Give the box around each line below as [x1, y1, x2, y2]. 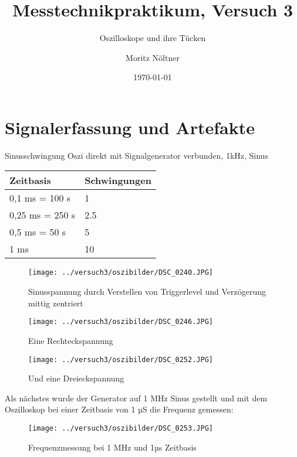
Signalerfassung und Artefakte [5, 115, 255, 139]
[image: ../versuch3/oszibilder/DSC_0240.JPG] [28, 268, 213, 277]
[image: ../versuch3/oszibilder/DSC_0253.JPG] [28, 424, 213, 432]
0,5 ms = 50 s [9, 225, 66, 239]
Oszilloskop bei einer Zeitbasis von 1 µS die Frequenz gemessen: [5, 403, 234, 415]
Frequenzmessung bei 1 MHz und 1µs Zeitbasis [28, 441, 197, 453]
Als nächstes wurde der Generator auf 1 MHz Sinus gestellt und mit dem [5, 391, 268, 404]
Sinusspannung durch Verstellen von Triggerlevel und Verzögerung [28, 285, 266, 298]
